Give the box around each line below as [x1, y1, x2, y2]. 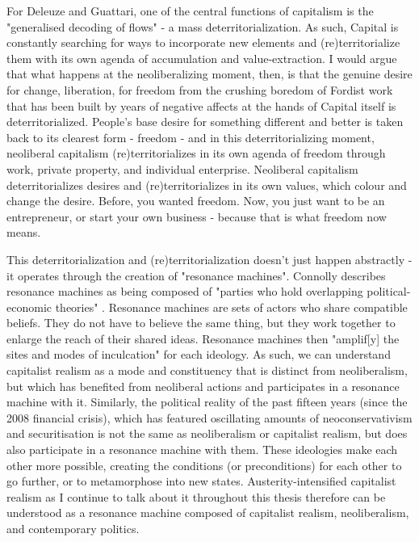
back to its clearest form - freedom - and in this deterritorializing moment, [6, 128, 375, 145]
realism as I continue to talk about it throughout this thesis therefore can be [6, 488, 386, 505]
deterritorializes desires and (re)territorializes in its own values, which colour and [6, 176, 407, 193]
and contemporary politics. [6, 520, 140, 536]
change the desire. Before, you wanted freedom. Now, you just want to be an [6, 192, 385, 209]
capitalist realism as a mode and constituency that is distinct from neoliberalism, [6, 362, 408, 379]
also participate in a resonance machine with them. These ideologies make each [6, 441, 398, 458]
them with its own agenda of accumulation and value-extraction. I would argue [6, 49, 397, 66]
